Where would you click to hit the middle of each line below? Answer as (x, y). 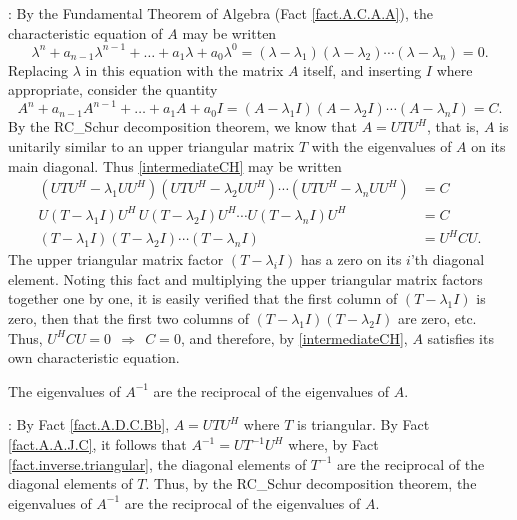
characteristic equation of (85, 32)
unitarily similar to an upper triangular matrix (151, 145)
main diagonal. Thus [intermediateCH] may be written (175, 165)
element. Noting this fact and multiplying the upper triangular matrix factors (245, 278)
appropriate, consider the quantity (113, 89)
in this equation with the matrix (184, 69)
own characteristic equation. (94, 357)
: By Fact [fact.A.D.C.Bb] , (89, 424)
